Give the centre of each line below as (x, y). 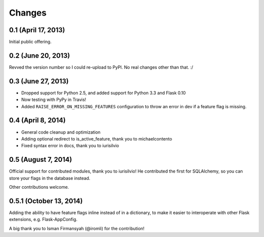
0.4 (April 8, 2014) (37, 120)
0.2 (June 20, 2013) (40, 55)
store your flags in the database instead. (50, 178)
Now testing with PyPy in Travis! (54, 99)
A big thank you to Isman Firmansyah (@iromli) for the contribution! (77, 228)
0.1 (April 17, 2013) (37, 30)
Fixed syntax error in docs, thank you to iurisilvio (70, 146)
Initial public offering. (30, 42)
